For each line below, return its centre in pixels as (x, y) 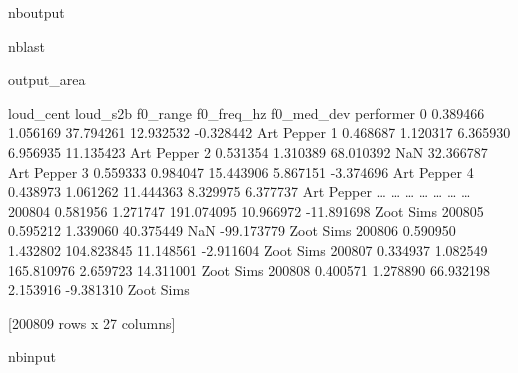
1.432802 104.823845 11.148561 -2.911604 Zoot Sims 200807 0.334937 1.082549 (248, 249)
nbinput (32, 356)
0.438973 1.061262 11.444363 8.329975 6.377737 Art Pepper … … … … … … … (239, 191)
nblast (27, 45)
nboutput (36, 12)
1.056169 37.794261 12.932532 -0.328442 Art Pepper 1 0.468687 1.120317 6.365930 (259, 132)
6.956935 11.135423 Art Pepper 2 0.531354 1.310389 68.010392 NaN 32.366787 (248, 151)
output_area (47, 79)
